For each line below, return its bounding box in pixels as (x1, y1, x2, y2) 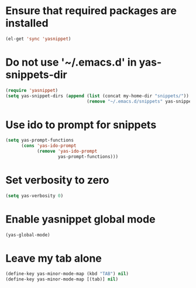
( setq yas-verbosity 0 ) (5, 193, 64, 198)
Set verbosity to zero (5, 174, 109, 187)
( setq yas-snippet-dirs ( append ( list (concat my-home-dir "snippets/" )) (5, 92, 190, 99)
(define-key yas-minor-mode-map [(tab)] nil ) (5, 276, 118, 282)
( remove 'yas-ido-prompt (36, 148, 98, 155)
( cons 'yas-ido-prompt (20, 143, 77, 149)
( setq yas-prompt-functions (5, 138, 74, 143)
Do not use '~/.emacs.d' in (5, 56, 137, 68)
